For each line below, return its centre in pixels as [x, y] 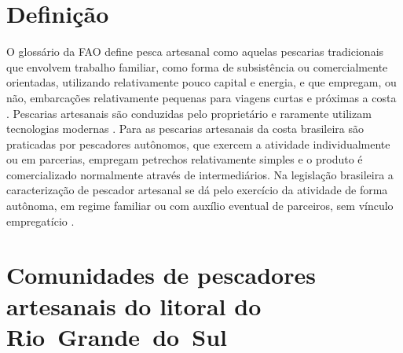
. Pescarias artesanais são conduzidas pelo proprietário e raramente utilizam [189, 113]
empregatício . [40, 221]
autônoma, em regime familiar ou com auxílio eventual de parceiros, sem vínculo [200, 206]
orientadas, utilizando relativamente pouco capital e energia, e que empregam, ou [201, 82]
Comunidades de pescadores [161, 275]
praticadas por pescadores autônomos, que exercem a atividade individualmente [198, 143]
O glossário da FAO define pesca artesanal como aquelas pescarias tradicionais [195, 51]
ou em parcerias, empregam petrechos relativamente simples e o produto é [185, 159]
